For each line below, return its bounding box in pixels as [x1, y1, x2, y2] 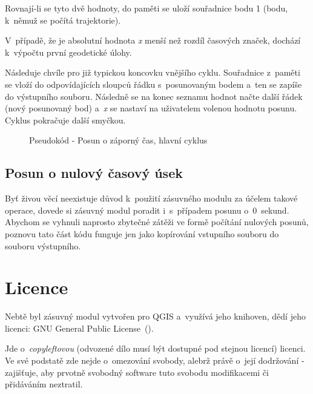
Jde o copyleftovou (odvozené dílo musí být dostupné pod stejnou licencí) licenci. [5, 342, 306, 355]
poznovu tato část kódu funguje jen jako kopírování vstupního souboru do [5, 227, 279, 240]
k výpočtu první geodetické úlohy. [5, 45, 132, 58]
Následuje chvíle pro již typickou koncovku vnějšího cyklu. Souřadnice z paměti [5, 66, 300, 79]
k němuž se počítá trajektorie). [5, 13, 121, 26]
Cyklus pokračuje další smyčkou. [5, 113, 126, 126]
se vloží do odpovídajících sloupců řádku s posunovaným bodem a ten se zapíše [5, 77, 302, 90]
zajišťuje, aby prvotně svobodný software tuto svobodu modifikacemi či [5, 366, 269, 378]
